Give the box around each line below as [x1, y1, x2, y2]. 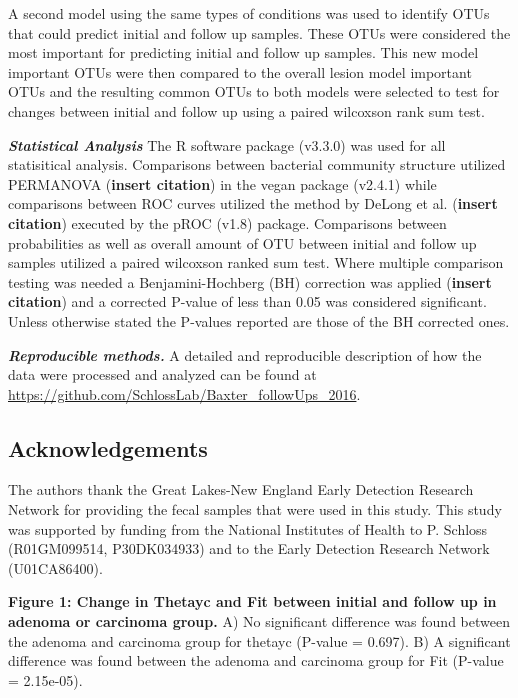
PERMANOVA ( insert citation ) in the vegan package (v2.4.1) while [8, 173, 437, 194]
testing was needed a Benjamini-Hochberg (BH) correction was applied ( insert [8, 271, 492, 292]
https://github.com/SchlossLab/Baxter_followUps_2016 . [8, 383, 361, 404]
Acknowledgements [8, 432, 208, 463]
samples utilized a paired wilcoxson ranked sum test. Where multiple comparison [8, 252, 504, 273]
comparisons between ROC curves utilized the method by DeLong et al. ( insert [8, 193, 498, 214]
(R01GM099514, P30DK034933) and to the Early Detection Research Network [8, 538, 490, 559]
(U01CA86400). [8, 557, 103, 578]
